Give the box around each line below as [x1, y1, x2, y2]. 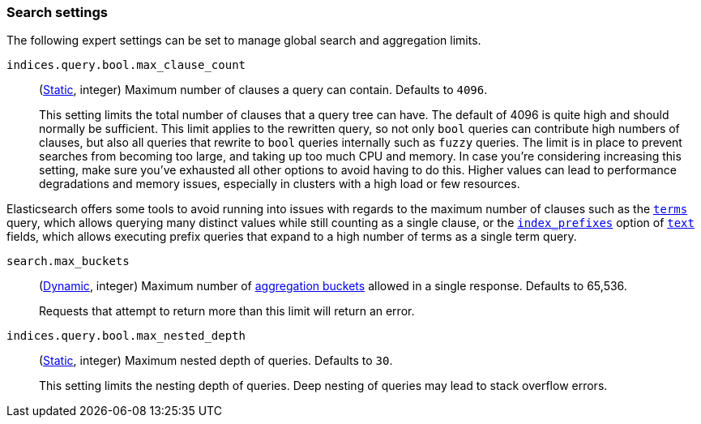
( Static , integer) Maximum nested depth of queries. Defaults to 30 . [39, 353, 393, 368]
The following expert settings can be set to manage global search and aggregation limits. [6, 33, 481, 48]
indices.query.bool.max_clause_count [6, 58, 246, 72]
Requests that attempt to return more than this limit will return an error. [39, 304, 415, 319]
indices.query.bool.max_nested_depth [6, 329, 246, 343]
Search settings [6, 4, 108, 20]
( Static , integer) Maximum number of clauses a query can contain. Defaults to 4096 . [39, 83, 488, 97]
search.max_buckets [6, 255, 130, 268]
